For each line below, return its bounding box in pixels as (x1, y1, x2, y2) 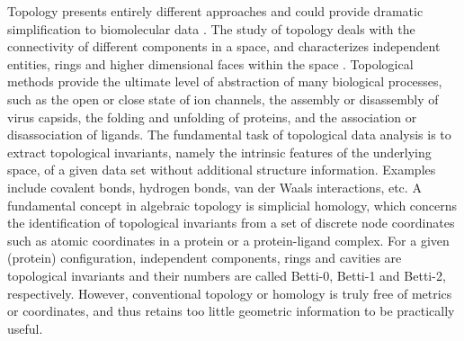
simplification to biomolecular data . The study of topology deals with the (7, 19, 415, 38)
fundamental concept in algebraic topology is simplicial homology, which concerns (7, 195, 458, 214)
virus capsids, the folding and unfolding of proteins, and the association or (7, 107, 417, 126)
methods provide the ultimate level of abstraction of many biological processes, (7, 72, 442, 91)
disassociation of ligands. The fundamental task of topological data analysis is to (7, 125, 451, 144)
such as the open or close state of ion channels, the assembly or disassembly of (7, 89, 439, 108)
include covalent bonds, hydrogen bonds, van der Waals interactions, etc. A (7, 177, 422, 196)
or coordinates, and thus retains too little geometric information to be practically (7, 301, 455, 320)
